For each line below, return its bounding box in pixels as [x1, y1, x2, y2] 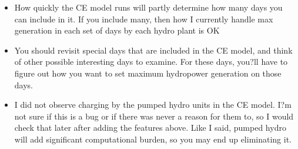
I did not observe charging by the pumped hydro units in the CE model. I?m [14, 98, 292, 111]
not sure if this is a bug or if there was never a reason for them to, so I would [14, 110, 294, 122]
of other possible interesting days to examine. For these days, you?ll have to [14, 55, 288, 68]
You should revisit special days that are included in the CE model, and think [14, 44, 293, 56]
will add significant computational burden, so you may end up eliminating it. [14, 133, 292, 145]
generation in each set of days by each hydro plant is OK [14, 24, 220, 37]
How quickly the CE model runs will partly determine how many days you [14, 1, 283, 13]
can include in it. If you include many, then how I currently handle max [14, 12, 273, 25]
